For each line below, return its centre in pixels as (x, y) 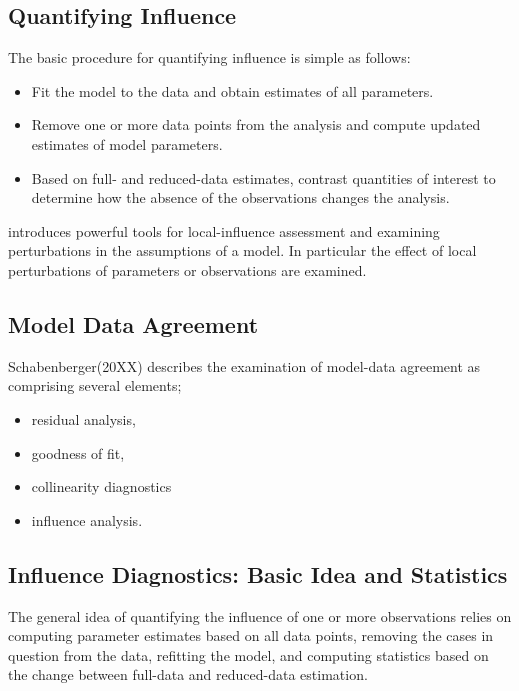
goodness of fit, (78, 452)
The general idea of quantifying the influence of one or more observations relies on (260, 615)
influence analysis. (87, 519)
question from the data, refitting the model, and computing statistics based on (248, 654)
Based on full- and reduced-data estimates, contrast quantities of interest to (263, 177)
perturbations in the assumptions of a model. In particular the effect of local (242, 250)
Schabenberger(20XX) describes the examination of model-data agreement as (244, 365)
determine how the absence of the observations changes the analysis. (240, 197)
